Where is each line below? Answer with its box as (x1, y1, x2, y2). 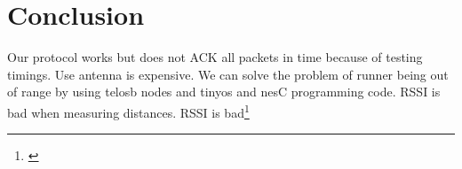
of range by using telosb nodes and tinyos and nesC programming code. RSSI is (7, 82, 441, 101)
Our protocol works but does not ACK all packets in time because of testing (7, 48, 423, 66)
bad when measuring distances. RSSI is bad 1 (7, 100, 250, 121)
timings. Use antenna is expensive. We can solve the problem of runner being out (7, 65, 449, 83)
